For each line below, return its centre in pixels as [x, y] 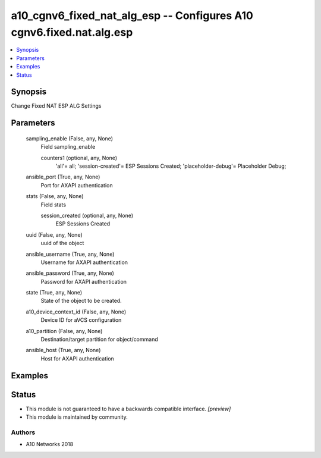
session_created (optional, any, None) [87, 215]
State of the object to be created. [81, 301]
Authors [23, 432]
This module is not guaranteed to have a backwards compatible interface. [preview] [128, 409]
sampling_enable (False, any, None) [69, 138]
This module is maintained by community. [77, 417]
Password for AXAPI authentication [84, 281]
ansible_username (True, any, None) [70, 254]
